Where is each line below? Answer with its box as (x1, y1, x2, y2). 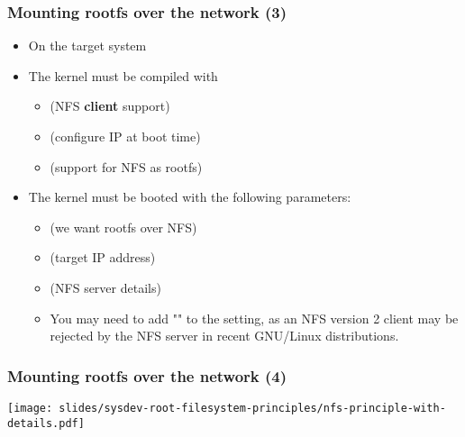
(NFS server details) (50, 278, 161, 296)
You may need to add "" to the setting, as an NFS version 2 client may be (50, 308, 459, 327)
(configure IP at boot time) (50, 127, 201, 145)
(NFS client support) (50, 96, 170, 115)
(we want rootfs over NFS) (50, 217, 197, 236)
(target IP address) (50, 248, 156, 267)
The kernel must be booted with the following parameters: (28, 187, 351, 206)
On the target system (28, 36, 147, 55)
